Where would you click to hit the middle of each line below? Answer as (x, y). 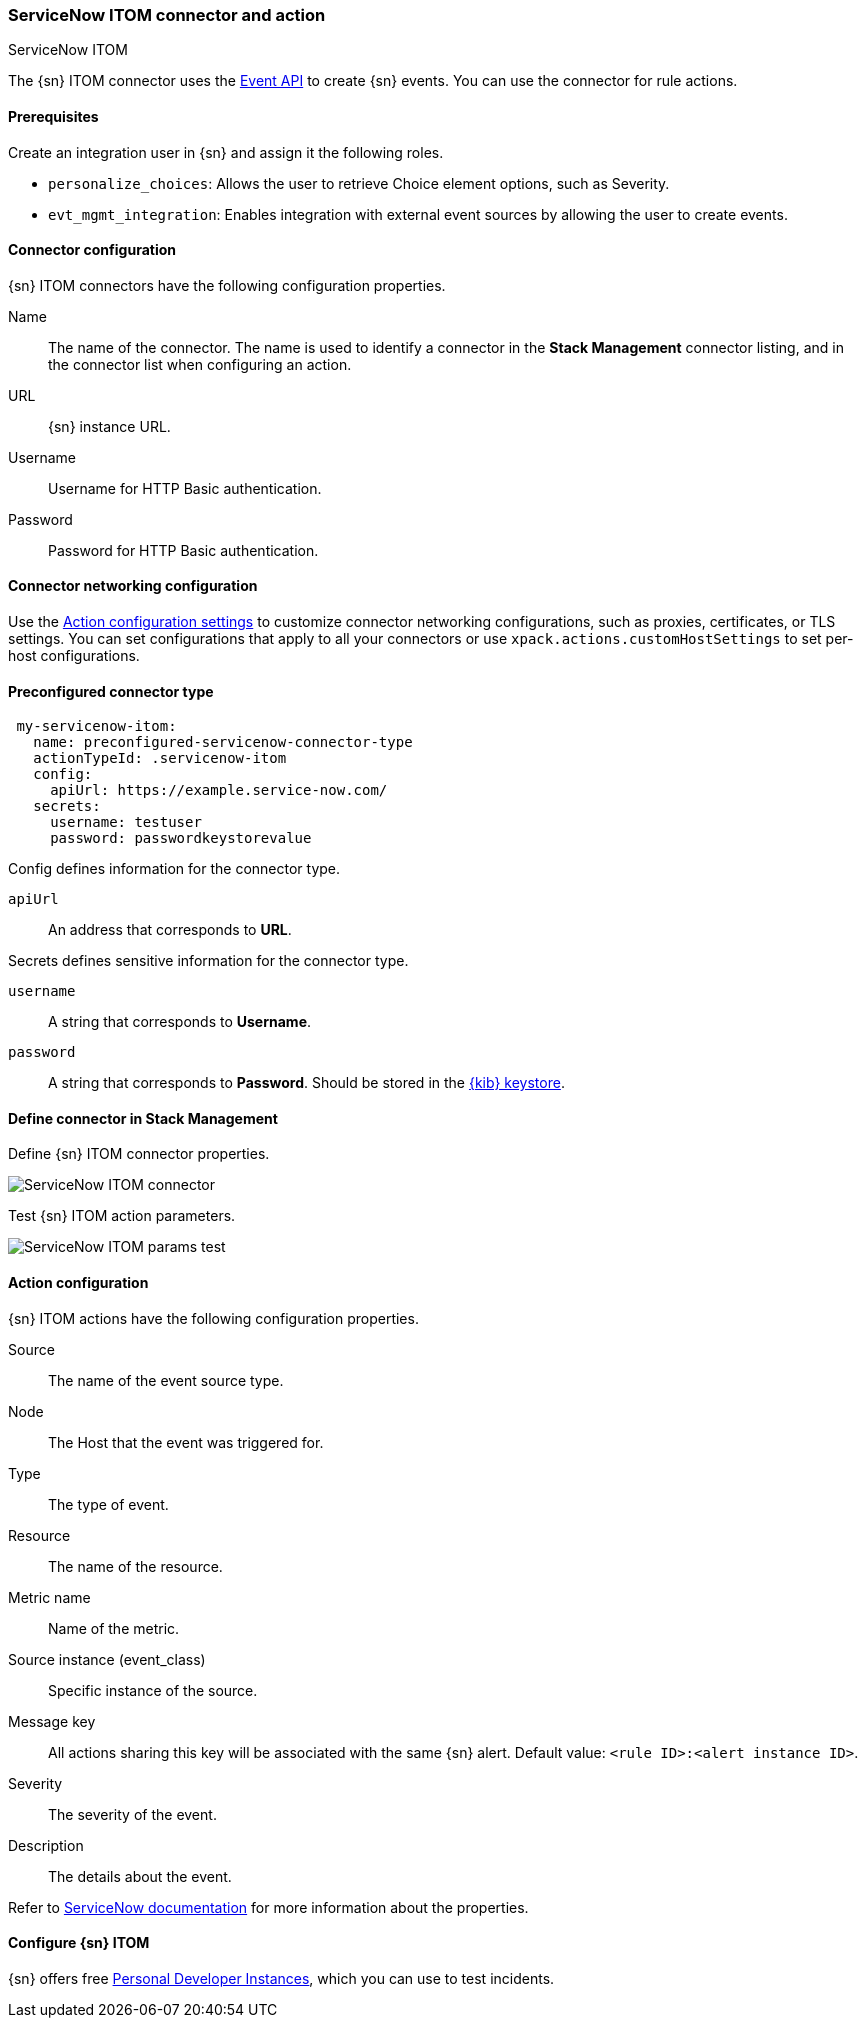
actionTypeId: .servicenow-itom (160, 758)
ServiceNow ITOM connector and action (167, 15)
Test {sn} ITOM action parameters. (122, 1216)
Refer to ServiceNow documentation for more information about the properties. (268, 1907)
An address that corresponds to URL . (170, 930)
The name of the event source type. (166, 1380)
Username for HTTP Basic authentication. (185, 488)
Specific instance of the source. (153, 1690)
